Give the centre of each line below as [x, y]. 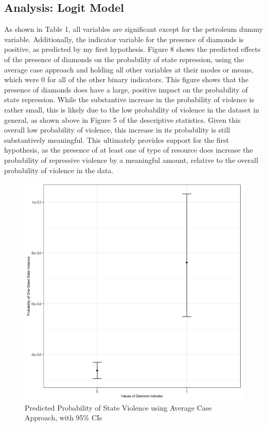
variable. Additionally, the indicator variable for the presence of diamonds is [124, 39]
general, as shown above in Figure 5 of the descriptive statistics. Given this [122, 119]
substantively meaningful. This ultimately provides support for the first [117, 140]
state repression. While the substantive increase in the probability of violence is [129, 99]
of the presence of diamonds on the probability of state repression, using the [124, 59]
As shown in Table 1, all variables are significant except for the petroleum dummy [133, 29]
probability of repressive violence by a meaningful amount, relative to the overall [131, 160]
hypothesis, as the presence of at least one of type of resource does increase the [129, 150]
